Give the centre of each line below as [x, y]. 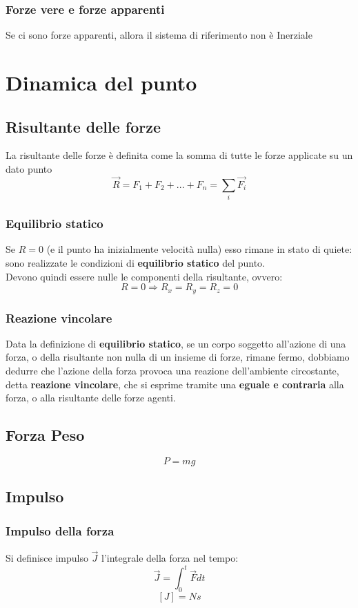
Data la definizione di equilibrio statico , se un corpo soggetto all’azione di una [176, 343]
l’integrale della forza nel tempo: [170, 558]
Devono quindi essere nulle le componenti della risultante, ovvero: [144, 276]
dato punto [29, 168]
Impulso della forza [60, 530]
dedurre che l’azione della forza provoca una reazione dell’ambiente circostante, [172, 370]
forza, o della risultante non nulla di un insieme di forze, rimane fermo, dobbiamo [178, 357]
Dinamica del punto [101, 82]
